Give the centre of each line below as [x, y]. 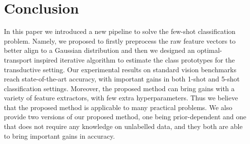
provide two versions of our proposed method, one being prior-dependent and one [125, 117]
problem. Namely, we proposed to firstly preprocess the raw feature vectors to [120, 40]
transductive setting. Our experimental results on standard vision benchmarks [120, 69]
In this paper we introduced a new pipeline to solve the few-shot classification [120, 31]
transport [18, 59]
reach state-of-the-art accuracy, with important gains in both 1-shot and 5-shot [122, 79]
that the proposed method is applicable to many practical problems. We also [118, 107]
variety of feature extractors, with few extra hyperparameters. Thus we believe [121, 98]
